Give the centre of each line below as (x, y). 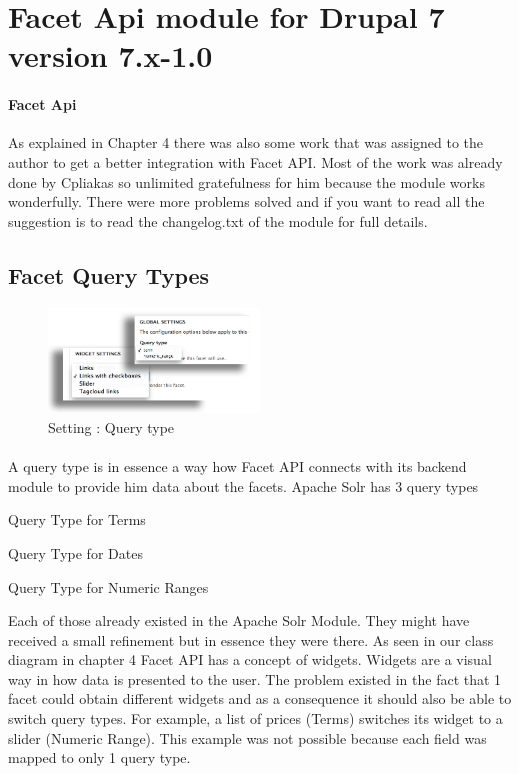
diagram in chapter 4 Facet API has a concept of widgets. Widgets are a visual (250, 659)
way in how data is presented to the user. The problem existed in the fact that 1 (255, 678)
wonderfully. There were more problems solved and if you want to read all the (246, 201)
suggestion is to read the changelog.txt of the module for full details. (218, 220)
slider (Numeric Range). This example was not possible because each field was (247, 737)
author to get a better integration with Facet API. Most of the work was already (255, 161)
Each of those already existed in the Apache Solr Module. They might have (239, 620)
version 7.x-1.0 (110, 55)
